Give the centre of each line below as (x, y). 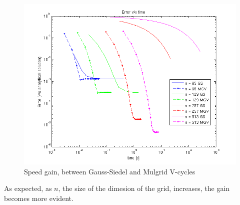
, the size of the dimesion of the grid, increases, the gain (144, 188)
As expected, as (28, 188)
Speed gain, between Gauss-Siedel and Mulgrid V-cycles (110, 171)
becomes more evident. (39, 198)
